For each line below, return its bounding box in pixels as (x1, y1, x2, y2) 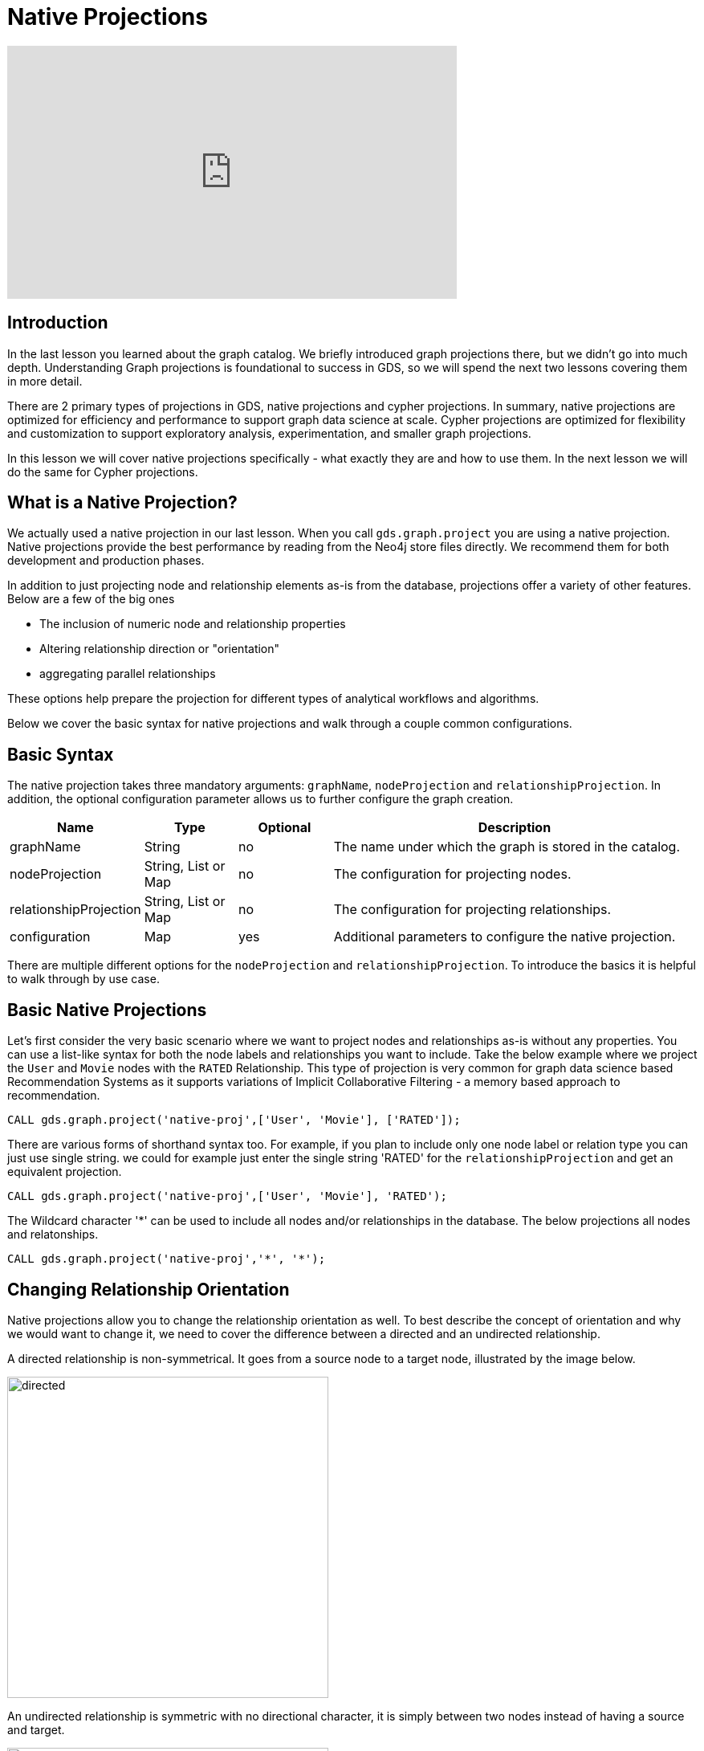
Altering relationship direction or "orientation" (39, 642, 280, 656)
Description (478, 819, 551, 836)
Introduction (7, 312, 108, 333)
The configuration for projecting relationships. (333, 901, 611, 918)
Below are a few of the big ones (7, 592, 175, 606)
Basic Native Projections (7, 999, 207, 1020)
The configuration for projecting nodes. (333, 866, 572, 883)
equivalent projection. (7, 1165, 122, 1179)
